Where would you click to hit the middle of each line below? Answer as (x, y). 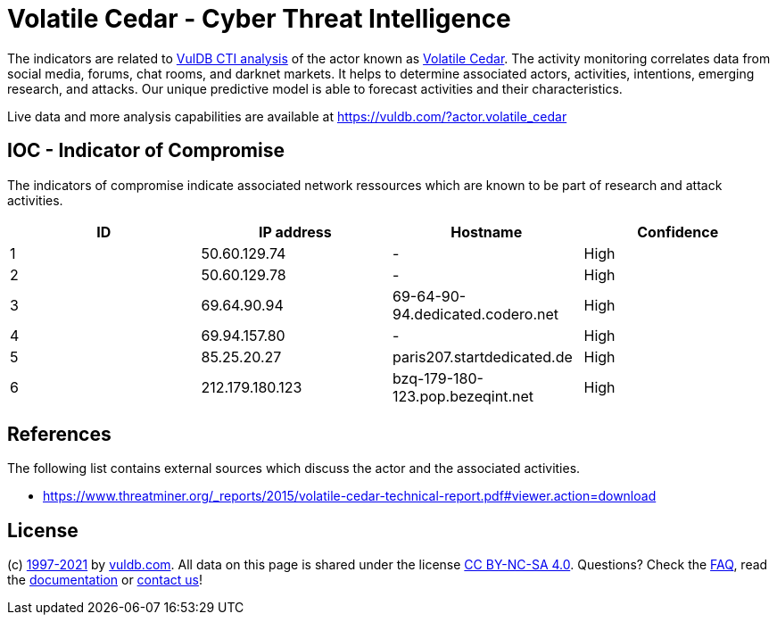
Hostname (487, 232)
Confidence (678, 232)
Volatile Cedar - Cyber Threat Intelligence (259, 19)
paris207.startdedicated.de (483, 357)
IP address (295, 232)
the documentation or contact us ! (105, 580)
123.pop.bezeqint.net (463, 396)
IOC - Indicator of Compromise (146, 151)
